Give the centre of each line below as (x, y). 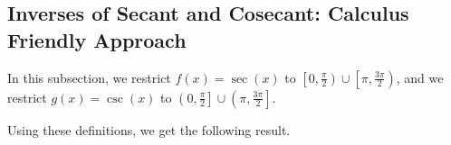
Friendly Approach (97, 39)
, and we (420, 77)
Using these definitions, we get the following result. (149, 129)
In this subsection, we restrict (89, 77)
